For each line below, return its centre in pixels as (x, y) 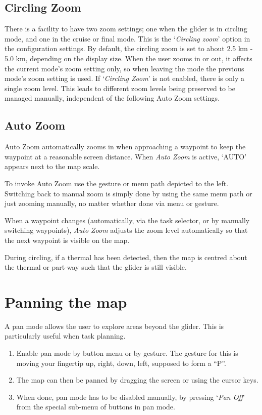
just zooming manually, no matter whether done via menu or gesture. (112, 203)
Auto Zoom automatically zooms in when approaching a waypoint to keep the (125, 147)
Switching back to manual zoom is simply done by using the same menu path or (128, 193)
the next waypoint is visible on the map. (67, 240)
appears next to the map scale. (52, 166)
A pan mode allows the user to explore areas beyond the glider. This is (114, 326)
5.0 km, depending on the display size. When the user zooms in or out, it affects (128, 58)
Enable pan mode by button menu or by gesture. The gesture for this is (127, 353)
